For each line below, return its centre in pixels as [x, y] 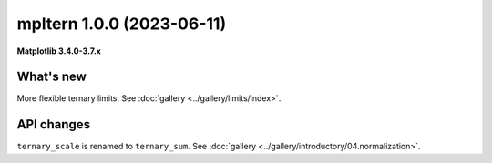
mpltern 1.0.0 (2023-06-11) [122, 24]
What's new [51, 77]
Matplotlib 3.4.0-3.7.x [59, 51]
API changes [54, 124]
